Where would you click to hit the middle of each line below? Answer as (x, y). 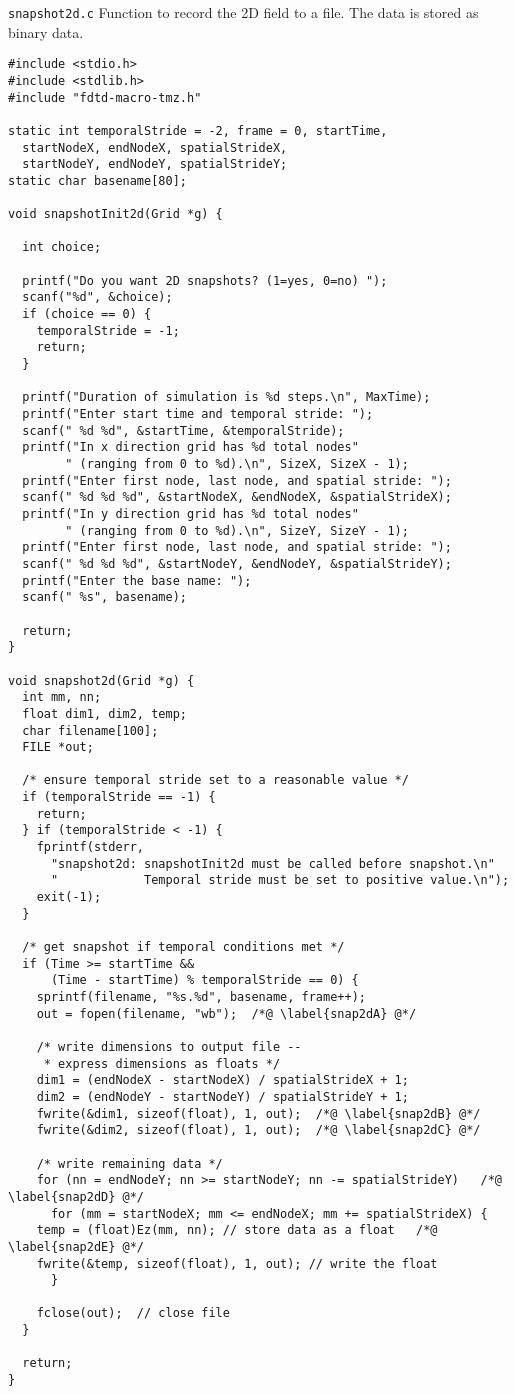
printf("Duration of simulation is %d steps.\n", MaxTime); (226, 397)
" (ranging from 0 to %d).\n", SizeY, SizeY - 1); (237, 530)
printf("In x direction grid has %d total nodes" (190, 447)
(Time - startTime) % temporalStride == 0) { (204, 980)
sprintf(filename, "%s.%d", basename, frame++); (201, 997)
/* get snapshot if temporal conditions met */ (183, 947)
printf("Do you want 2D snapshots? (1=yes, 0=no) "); (205, 280)
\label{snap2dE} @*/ (76, 1246)
